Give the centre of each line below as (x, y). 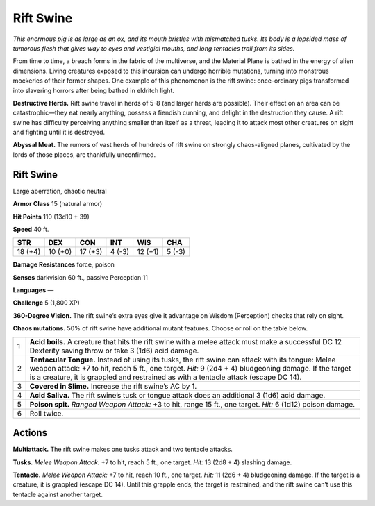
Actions (30, 433)
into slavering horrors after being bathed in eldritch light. (94, 90)
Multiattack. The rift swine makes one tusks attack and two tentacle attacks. (123, 449)
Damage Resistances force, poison (64, 264)
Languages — (33, 290)
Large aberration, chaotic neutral (60, 191)
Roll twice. (47, 413)
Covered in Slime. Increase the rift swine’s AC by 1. (113, 386)
